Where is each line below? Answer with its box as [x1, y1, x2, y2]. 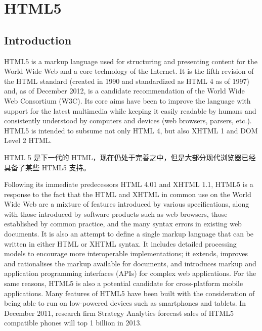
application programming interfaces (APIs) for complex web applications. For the [4, 268, 256, 278]
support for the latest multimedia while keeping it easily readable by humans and [4, 105, 256, 116]
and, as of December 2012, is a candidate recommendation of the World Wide [4, 85, 245, 96]
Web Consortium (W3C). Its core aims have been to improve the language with [4, 95, 251, 106]
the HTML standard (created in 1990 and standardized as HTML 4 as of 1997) [4, 75, 249, 86]
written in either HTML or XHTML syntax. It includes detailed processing [4, 238, 237, 249]
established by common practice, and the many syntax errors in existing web [4, 218, 242, 229]
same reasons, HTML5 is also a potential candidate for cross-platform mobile [4, 278, 243, 289]
